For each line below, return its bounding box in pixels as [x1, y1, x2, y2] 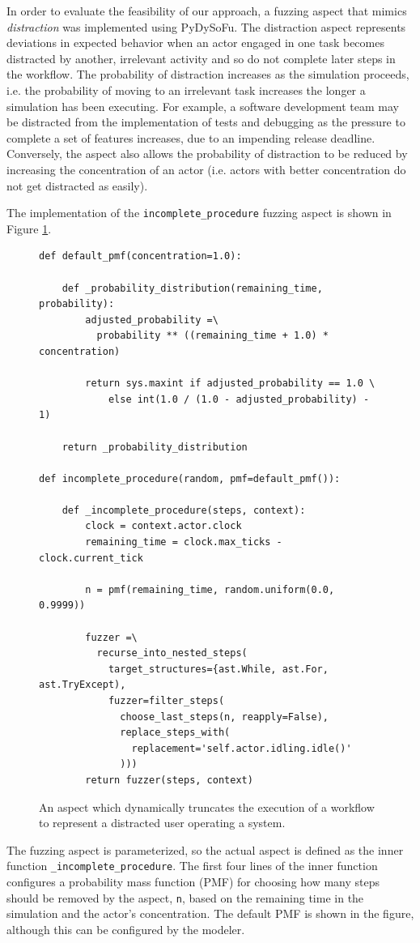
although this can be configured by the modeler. [6, 920, 245, 937]
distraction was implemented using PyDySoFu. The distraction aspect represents [6, 18, 406, 35]
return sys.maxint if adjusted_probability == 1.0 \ [85, 378, 375, 390]
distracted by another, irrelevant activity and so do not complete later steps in [6, 49, 396, 66]
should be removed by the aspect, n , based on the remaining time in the [6, 889, 364, 906]
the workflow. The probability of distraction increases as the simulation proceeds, [6, 66, 409, 83]
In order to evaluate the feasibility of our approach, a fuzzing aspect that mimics [6, 2, 407, 19]
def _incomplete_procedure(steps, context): [62, 504, 306, 516]
